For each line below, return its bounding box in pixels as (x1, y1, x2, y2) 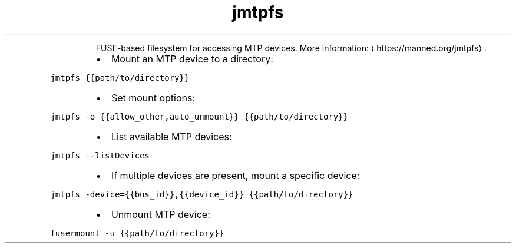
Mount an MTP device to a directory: (111, 52, 273, 65)
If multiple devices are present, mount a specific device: (111, 169, 360, 181)
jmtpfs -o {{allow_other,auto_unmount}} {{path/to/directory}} (50, 111, 349, 121)
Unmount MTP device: (111, 208, 210, 220)
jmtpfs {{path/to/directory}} (50, 72, 190, 82)
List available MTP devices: (111, 130, 232, 143)
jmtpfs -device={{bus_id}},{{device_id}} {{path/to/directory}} (50, 189, 353, 199)
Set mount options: (111, 91, 196, 104)
